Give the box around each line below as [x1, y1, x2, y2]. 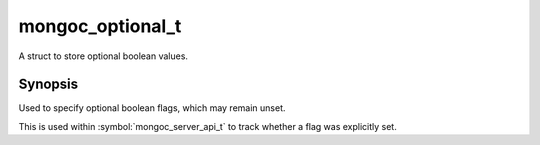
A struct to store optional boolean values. [18, 50, 189, 62]
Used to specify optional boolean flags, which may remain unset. [18, 102, 286, 114]
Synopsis [18, 76, 79, 93]
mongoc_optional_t [18, 15, 182, 37]
